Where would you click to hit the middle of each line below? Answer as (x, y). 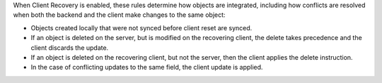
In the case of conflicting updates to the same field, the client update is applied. (147, 68)
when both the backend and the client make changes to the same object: (119, 15)
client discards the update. (70, 47)
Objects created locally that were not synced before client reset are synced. (141, 27)
